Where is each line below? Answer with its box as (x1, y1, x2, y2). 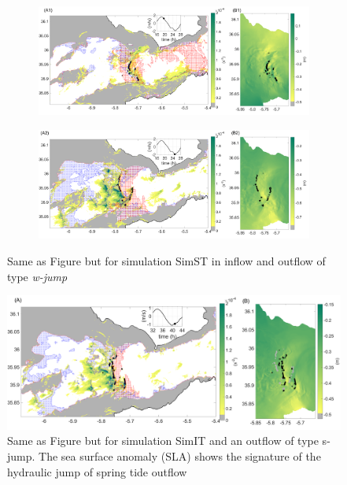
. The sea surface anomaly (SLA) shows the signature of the (31, 447, 321, 464)
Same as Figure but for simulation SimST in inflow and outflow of (7, 253, 326, 268)
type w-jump (7, 268, 68, 284)
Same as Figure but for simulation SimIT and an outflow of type (7, 432, 319, 449)
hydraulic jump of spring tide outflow (7, 463, 187, 479)
